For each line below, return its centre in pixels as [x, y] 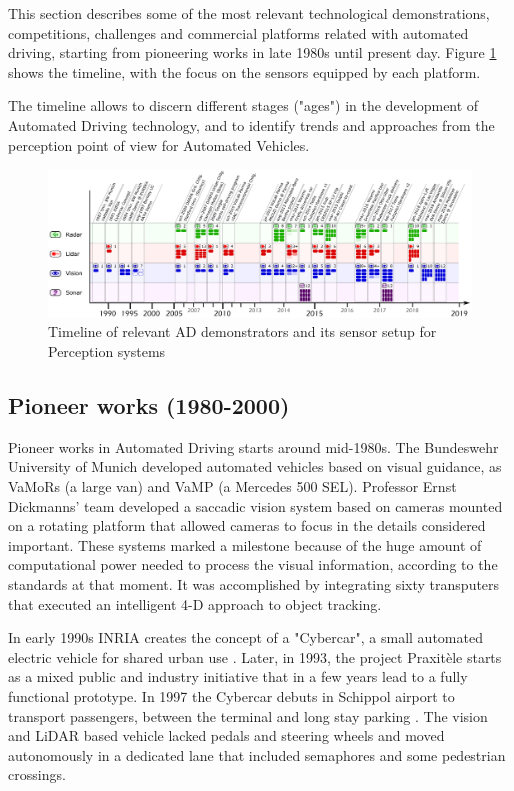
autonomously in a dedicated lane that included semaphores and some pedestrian [257, 754]
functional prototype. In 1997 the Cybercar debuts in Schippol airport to [231, 695]
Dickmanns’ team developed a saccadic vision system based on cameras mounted [255, 505]
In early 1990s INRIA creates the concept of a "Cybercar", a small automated [245, 637]
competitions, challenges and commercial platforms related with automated [238, 32]
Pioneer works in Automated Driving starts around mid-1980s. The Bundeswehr [253, 446]
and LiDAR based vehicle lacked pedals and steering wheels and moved [226, 735]
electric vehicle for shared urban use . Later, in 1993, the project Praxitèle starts [255, 656]
